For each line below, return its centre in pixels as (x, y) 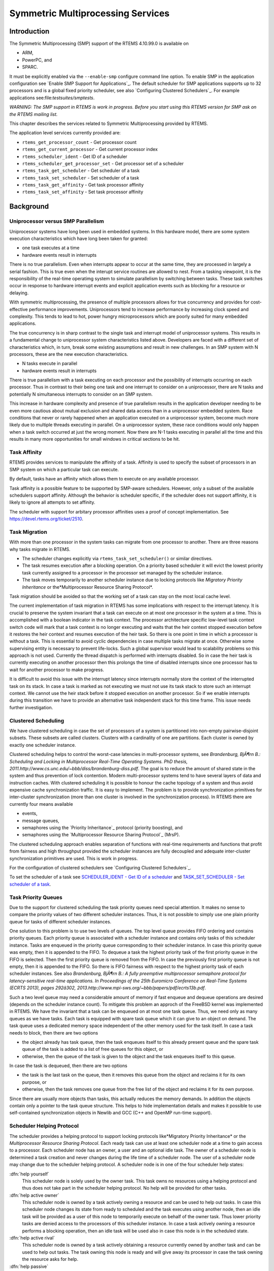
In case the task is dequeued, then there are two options (68, 1066)
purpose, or (34, 1082)
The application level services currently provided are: (65, 133)
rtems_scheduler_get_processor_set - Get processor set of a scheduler (103, 163)
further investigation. (31, 707)
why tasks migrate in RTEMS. (40, 549)
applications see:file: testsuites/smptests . (52, 98)
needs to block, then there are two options (54, 1033)
